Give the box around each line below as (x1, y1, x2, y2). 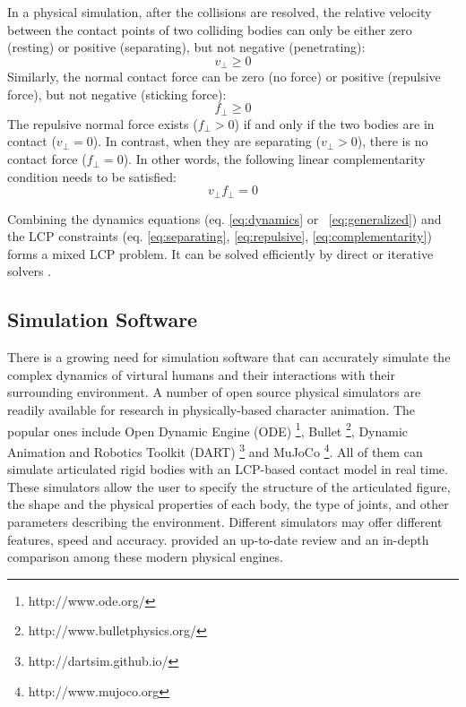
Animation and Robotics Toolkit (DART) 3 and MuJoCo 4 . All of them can (7, 439, 423, 461)
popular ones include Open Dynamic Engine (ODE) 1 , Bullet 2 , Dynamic (7, 418, 409, 440)
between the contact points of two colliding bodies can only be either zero (7, 20, 412, 39)
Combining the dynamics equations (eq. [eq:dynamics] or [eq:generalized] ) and (7, 209, 442, 228)
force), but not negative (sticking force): (7, 84, 227, 103)
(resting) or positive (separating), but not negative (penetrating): (7, 38, 366, 56)
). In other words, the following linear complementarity (123, 150, 426, 168)
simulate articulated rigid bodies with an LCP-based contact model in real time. (7, 460, 448, 479)
